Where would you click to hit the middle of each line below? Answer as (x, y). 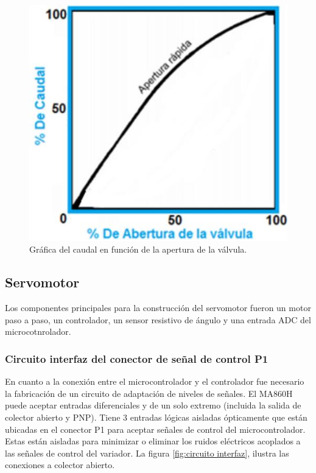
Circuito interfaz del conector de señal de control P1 (137, 358)
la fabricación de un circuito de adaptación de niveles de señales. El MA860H (149, 393)
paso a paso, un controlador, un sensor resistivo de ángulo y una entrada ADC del (158, 319)
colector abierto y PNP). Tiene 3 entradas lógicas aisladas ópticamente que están (156, 417)
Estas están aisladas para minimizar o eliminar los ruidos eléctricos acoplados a (153, 441)
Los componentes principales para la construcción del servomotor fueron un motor (158, 308)
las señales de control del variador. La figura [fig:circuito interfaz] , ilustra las (147, 453)
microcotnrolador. (38, 331)
